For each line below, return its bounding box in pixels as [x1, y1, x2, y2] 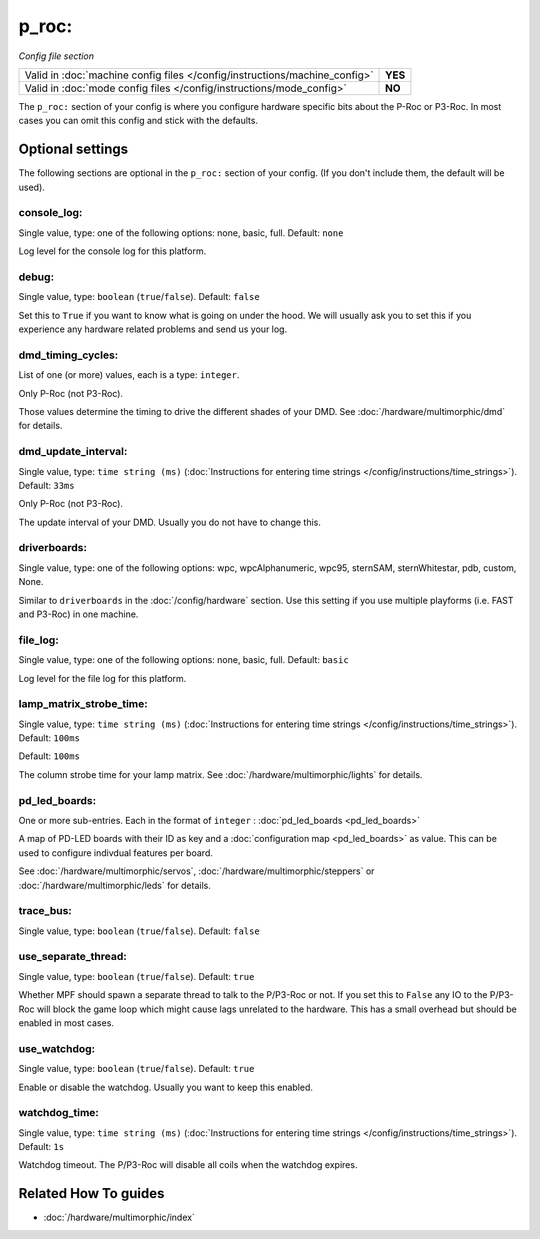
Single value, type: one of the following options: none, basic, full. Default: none [18, 226, 344, 239]
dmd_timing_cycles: [18, 348, 119, 362]
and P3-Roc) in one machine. [18, 608, 139, 620]
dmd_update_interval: [18, 445, 128, 459]
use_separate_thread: [18, 950, 127, 964]
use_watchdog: [18, 1041, 96, 1055]
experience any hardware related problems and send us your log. [18, 323, 288, 335]
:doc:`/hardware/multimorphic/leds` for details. [18, 879, 212, 891]
